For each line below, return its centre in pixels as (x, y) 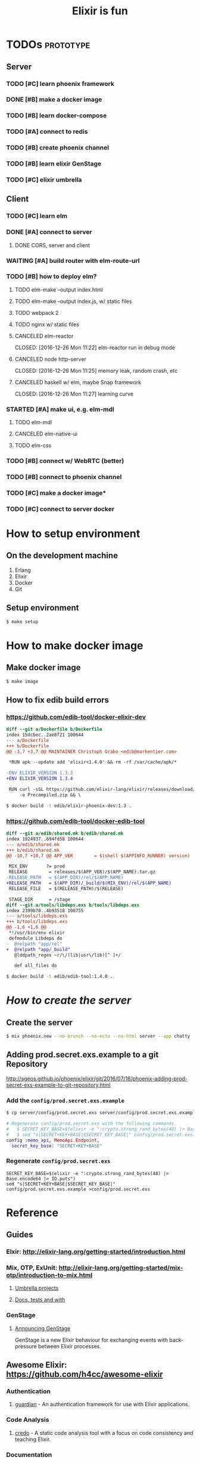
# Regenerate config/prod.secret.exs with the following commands (90, 1124)
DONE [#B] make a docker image (54, 100)
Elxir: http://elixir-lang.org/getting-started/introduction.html (96, 1252)
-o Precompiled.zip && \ (50, 795)
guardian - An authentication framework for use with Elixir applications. (102, 1404)
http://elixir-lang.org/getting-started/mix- (121, 1268)
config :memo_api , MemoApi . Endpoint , (53, 1140)
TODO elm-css (33, 446)
